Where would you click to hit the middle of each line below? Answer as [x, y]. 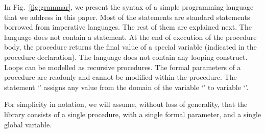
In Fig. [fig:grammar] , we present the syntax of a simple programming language [129, 7]
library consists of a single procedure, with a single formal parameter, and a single [133, 114]
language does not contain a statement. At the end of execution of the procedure [130, 37]
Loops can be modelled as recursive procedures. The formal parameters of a [123, 67]
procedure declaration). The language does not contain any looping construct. [126, 57]
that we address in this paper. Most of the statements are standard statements [127, 17]
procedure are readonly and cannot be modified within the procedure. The [121, 77]
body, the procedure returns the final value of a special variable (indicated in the [130, 47]
